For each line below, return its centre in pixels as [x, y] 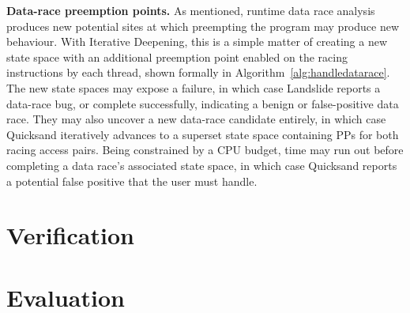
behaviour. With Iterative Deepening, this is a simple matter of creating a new [197, 41]
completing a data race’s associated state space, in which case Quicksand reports [202, 165]
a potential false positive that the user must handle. [132, 181]
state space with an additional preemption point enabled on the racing [177, 57]
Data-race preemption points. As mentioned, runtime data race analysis [191, 10]
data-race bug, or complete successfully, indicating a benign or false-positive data [203, 103]
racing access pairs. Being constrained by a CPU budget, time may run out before [205, 150]
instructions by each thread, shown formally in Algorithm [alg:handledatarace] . [198, 72]
